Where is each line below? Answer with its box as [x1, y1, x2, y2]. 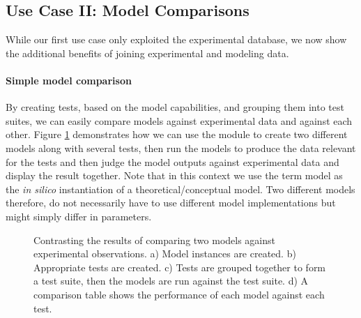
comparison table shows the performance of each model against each [33, 287, 325, 301]
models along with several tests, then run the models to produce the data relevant [6, 140, 356, 155]
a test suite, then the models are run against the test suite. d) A [33, 273, 309, 288]
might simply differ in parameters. [6, 209, 152, 223]
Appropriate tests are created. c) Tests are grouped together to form [33, 259, 326, 274]
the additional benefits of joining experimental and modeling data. [6, 45, 289, 60]
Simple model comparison [6, 73, 132, 87]
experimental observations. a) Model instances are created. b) [33, 246, 296, 261]
